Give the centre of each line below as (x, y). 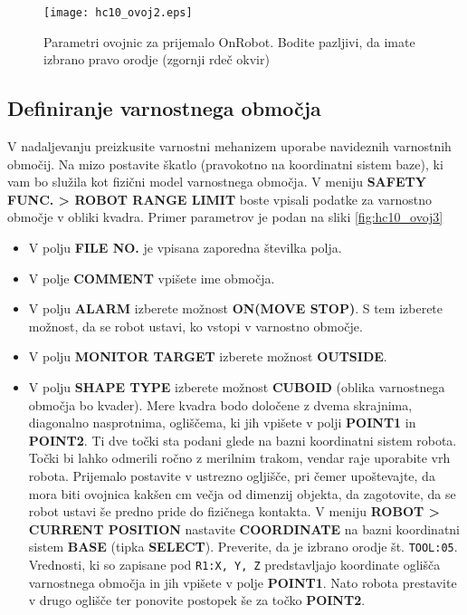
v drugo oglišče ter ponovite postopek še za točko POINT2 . (197, 600)
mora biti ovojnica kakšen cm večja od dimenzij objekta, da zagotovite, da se (242, 493)
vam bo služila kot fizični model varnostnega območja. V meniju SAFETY (217, 182)
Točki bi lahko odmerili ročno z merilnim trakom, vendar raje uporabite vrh (239, 458)
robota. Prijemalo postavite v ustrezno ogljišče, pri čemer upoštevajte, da (232, 475)
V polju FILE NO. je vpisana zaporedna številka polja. (185, 248)
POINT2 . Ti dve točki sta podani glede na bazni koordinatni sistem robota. (243, 440)
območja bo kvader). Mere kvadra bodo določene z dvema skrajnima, (220, 404)
